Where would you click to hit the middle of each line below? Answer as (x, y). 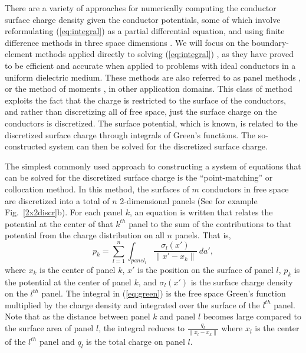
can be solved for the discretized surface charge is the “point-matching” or (139, 177)
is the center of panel (78, 269)
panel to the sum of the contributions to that (210, 223)
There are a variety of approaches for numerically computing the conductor (141, 8)
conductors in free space (245, 189)
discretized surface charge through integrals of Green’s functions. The (130, 134)
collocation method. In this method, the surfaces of (97, 189)
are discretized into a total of (57, 200)
